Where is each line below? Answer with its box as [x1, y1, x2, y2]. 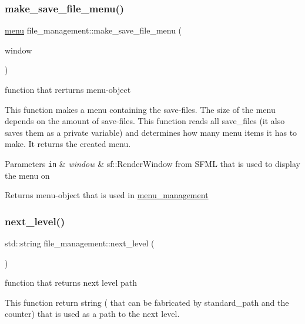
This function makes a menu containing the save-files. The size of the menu [5, 103, 276, 115]
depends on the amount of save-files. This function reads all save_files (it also [5, 115, 285, 127]
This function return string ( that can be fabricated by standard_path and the [5, 296, 289, 308]
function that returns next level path [5, 276, 137, 289]
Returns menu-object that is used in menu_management [5, 189, 209, 201]
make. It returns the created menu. [5, 138, 131, 150]
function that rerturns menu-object [5, 83, 131, 95]
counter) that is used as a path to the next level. [5, 308, 180, 320]
